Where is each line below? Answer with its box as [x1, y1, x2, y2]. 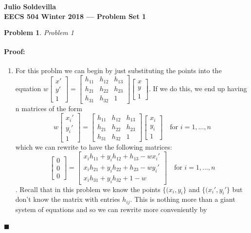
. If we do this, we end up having [148, 83, 247, 93]
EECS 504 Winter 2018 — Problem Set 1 [4, 11, 146, 21]
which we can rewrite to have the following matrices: [15, 141, 172, 152]
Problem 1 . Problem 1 [4, 27, 74, 38]
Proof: [4, 46, 25, 57]
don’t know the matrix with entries [15, 194, 120, 204]
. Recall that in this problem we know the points [15, 184, 161, 194]
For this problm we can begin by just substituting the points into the [15, 65, 222, 75]
